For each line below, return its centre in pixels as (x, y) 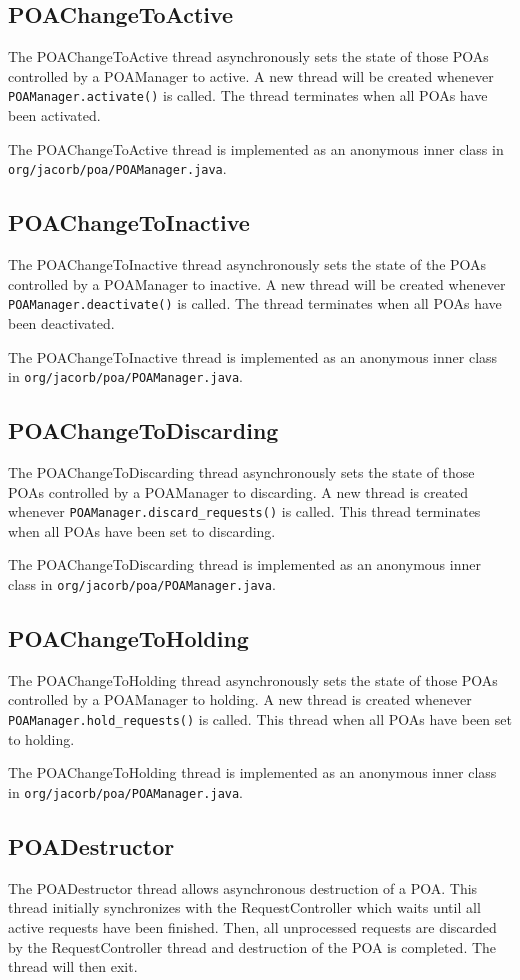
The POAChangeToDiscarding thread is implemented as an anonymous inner (244, 564)
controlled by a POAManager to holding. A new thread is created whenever (240, 699)
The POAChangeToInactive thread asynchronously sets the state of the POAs (247, 264)
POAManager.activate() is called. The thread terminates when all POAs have (248, 95)
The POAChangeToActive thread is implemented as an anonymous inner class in (256, 148)
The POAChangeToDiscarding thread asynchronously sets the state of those (241, 471)
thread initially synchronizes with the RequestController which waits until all (244, 907)
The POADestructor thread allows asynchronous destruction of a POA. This (243, 887)
